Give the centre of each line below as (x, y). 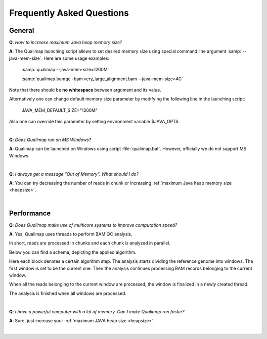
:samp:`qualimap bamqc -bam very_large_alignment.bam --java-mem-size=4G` (102, 79)
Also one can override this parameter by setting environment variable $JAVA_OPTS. (94, 122)
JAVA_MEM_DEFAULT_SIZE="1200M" (60, 110)
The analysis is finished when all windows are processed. (68, 293)
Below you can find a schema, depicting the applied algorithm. (73, 252)
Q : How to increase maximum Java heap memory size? (66, 43)
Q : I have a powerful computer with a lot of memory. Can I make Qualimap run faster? (97, 311)
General (22, 30)
